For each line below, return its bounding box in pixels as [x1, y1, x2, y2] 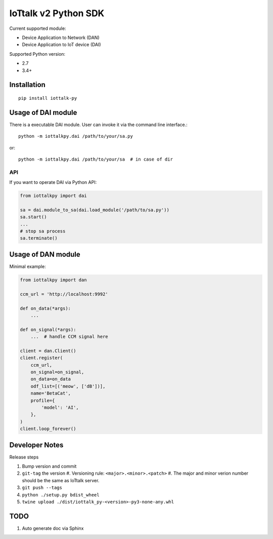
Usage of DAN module [9, 250, 80, 258]
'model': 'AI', [41, 404, 79, 410]
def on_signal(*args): [20, 327, 76, 332]
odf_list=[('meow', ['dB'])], [30, 383, 106, 389]
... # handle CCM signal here [30, 334, 108, 339]
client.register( [20, 355, 63, 361]
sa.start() [20, 214, 47, 220]
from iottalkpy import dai [20, 193, 87, 199]
